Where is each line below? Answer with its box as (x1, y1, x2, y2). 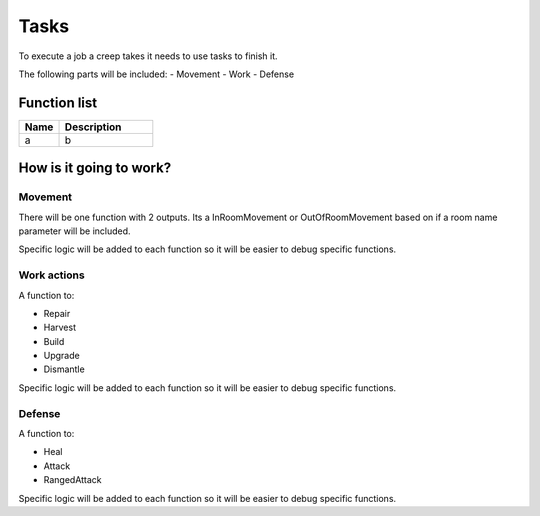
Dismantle (43, 363, 85, 375)
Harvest (43, 321, 77, 334)
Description (64, 120, 122, 134)
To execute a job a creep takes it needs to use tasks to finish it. (18, 50, 279, 62)
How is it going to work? (18, 160, 172, 177)
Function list (18, 94, 98, 111)
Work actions (18, 268, 85, 282)
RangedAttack (43, 474, 102, 486)
